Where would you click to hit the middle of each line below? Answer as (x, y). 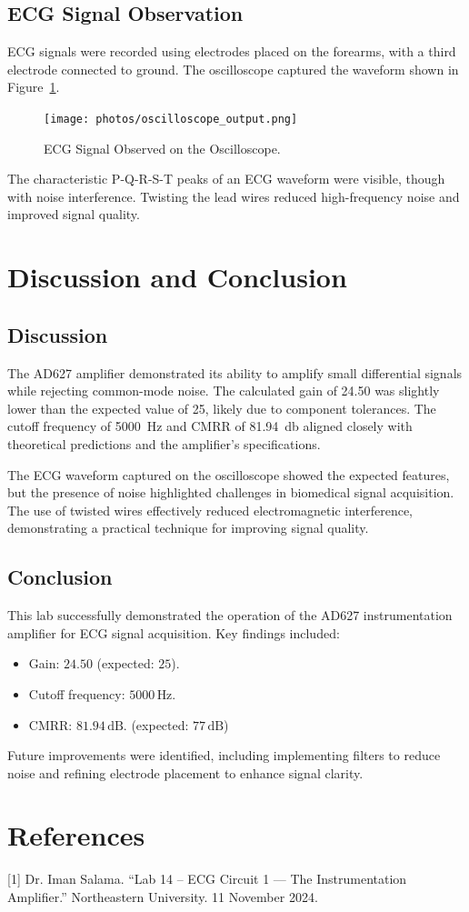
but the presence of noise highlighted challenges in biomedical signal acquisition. (231, 492)
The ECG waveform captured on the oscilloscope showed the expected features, (229, 474)
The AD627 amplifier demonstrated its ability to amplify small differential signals (235, 372)
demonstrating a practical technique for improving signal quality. (188, 528)
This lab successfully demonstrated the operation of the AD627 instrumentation (230, 615)
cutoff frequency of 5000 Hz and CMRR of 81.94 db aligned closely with (210, 426)
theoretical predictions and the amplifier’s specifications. (164, 443)
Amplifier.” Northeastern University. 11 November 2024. (163, 897)
